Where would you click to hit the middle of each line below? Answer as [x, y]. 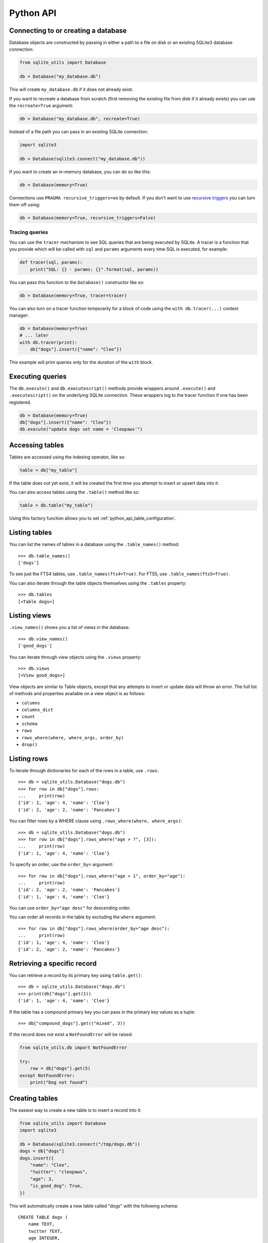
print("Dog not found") [59, 1082]
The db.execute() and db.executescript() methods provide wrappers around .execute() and [112, 388]
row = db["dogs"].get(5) [60, 1068]
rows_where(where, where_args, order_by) [73, 738]
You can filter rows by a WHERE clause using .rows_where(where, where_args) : [96, 821]
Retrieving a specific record [53, 963]
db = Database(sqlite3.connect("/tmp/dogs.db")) [80, 1144]
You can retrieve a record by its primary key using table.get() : [76, 975]
